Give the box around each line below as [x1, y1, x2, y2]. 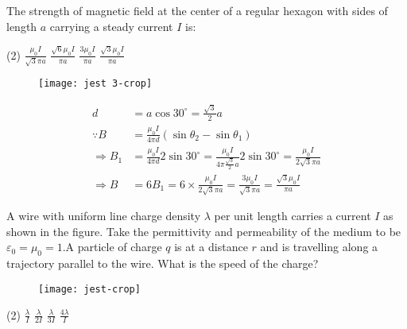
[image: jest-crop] [38, 283, 141, 295]
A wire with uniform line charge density [6, 207, 201, 224]
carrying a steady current [49, 17, 173, 34]
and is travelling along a [260, 238, 378, 255]
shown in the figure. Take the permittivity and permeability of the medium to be [6, 223, 401, 239]
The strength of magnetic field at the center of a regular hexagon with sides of [6, 2, 388, 18]
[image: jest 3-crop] [38, 78, 153, 90]
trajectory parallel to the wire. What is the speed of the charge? [6, 255, 319, 272]
